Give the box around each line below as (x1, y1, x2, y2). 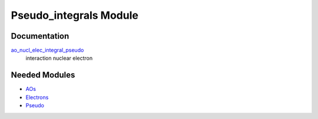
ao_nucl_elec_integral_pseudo (11, 47, 84, 54)
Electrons (25, 94, 49, 101)
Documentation (11, 31, 69, 41)
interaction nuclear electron (25, 55, 93, 62)
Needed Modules (11, 70, 75, 80)
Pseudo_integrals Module (11, 9, 138, 22)
